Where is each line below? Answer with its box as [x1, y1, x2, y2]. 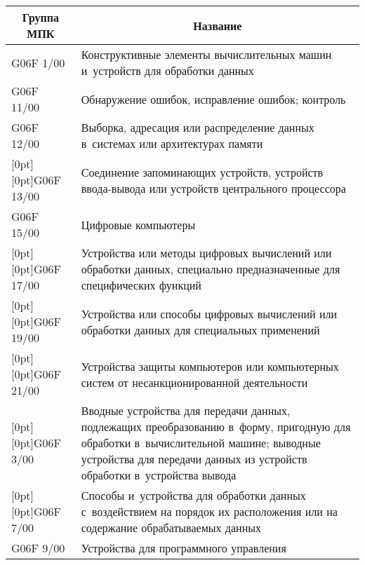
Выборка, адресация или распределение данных [81, 119, 314, 135]
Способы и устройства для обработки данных [81, 487, 306, 503]
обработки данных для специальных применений [81, 321, 320, 338]
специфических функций [81, 277, 201, 293]
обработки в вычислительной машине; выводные [81, 435, 321, 451]
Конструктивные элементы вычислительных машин [81, 46, 332, 62]
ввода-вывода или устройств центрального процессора [81, 179, 346, 196]
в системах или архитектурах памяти [81, 135, 263, 151]
